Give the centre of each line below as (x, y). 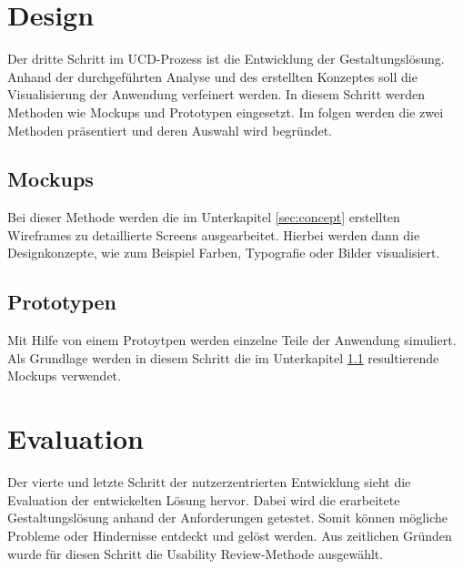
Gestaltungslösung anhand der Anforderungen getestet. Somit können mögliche (227, 518)
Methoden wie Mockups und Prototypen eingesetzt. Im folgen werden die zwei (226, 112)
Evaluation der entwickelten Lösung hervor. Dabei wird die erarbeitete (204, 499)
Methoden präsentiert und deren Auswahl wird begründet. (170, 130)
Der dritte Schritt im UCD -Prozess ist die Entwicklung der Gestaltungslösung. (226, 59)
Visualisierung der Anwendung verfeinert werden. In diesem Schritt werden (216, 94)
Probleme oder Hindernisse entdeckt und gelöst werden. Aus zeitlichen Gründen (230, 535)
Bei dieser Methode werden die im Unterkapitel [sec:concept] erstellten (204, 217)
